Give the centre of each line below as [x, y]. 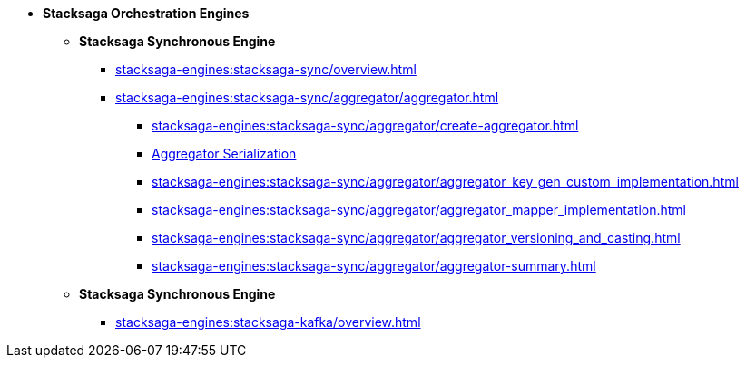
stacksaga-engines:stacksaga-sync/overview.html [266, 69]
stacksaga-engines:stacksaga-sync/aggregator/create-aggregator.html [365, 125]
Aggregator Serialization [224, 154]
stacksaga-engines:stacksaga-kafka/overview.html [268, 322]
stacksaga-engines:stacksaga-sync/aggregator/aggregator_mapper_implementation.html [419, 210]
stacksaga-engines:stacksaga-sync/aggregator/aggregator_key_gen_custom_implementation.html [445, 182]
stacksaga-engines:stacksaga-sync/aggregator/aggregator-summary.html [374, 266]
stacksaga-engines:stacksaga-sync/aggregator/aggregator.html [307, 97]
